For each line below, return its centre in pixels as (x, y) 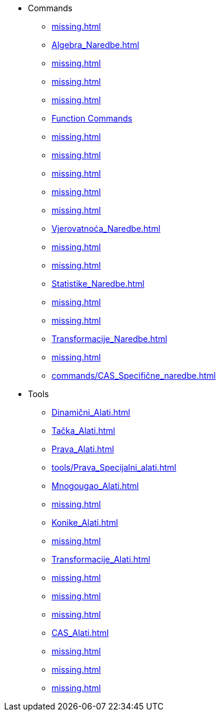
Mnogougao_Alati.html (95, 486)
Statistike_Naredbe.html (98, 284)
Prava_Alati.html (83, 449)
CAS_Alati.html (80, 633)
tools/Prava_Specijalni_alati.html (114, 467)
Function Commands (92, 118)
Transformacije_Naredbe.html (110, 339)
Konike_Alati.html (85, 522)
